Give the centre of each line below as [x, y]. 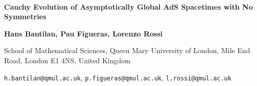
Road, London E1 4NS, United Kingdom [67, 60]
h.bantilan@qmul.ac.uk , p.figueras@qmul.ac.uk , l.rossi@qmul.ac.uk [118, 77]
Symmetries [25, 16]
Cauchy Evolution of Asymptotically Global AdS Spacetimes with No [128, 6]
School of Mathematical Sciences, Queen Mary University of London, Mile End [127, 50]
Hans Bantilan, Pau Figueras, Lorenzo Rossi [83, 33]
